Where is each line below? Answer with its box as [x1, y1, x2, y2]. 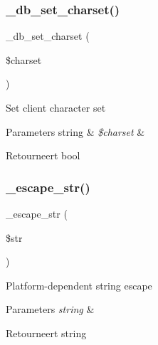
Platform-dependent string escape [6, 277, 152, 292]
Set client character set [6, 100, 106, 115]
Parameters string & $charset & [6, 124, 145, 139]
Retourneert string [6, 325, 87, 340]
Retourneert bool [6, 148, 80, 163]
